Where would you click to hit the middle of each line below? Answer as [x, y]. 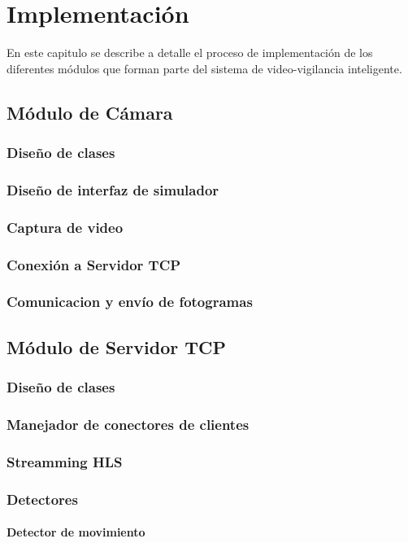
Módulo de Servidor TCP [116, 346]
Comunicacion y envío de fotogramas [130, 302]
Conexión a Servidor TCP [94, 264]
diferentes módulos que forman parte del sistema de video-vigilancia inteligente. [204, 68]
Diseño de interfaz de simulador [113, 189]
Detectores [42, 499]
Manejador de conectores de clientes [128, 424]
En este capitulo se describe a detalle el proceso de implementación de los [190, 53]
